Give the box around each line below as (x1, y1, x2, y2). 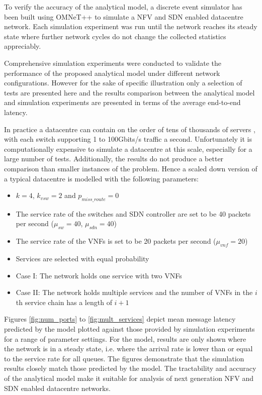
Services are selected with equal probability (16, 253, 149, 264)
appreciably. (4, 41, 41, 51)
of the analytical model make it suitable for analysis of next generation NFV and (4, 373, 253, 383)
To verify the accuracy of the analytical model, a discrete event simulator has (4, 2, 242, 12)
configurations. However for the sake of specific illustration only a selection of (4, 77, 242, 88)
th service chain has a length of (16, 297, 112, 307)
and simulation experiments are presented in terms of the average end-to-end (4, 97, 241, 108)
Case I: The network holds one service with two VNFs (16, 270, 182, 280)
